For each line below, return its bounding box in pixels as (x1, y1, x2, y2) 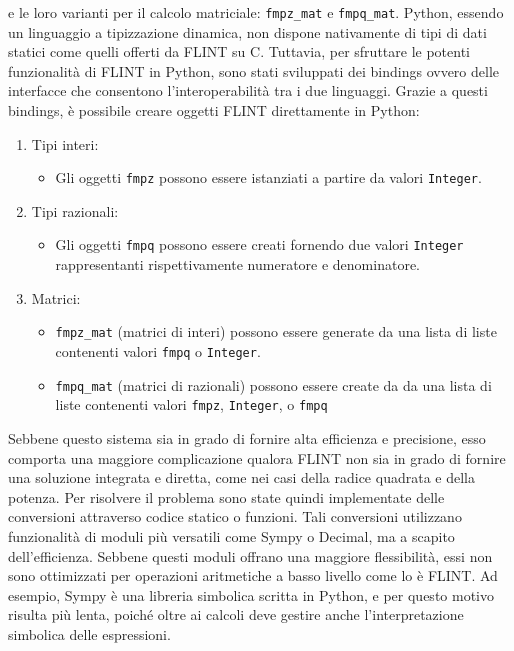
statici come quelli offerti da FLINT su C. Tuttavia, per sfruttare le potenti (8, 41, 470, 62)
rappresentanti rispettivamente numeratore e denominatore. (55, 254, 420, 275)
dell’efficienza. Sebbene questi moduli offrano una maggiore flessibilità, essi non (8, 545, 493, 566)
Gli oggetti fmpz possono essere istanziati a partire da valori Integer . (55, 167, 482, 188)
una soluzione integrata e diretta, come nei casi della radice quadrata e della (8, 467, 475, 488)
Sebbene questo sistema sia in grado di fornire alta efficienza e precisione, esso (8, 427, 486, 448)
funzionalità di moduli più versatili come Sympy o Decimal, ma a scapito (8, 525, 455, 546)
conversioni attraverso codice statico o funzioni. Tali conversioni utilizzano (8, 506, 462, 527)
